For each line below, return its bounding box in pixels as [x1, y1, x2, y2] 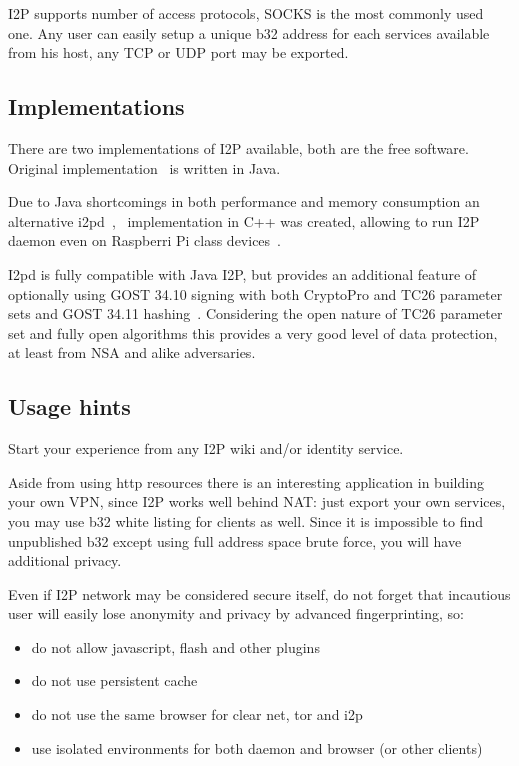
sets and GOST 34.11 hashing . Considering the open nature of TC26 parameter [8, 303, 503, 324]
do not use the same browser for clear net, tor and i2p [31, 704, 363, 725]
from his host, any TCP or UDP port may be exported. [8, 42, 349, 63]
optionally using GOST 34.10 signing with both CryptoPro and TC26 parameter [8, 283, 503, 304]
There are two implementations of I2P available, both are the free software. [8, 137, 469, 158]
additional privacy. [8, 550, 122, 571]
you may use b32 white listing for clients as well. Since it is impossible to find [8, 510, 483, 531]
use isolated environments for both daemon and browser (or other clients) [31, 737, 483, 758]
